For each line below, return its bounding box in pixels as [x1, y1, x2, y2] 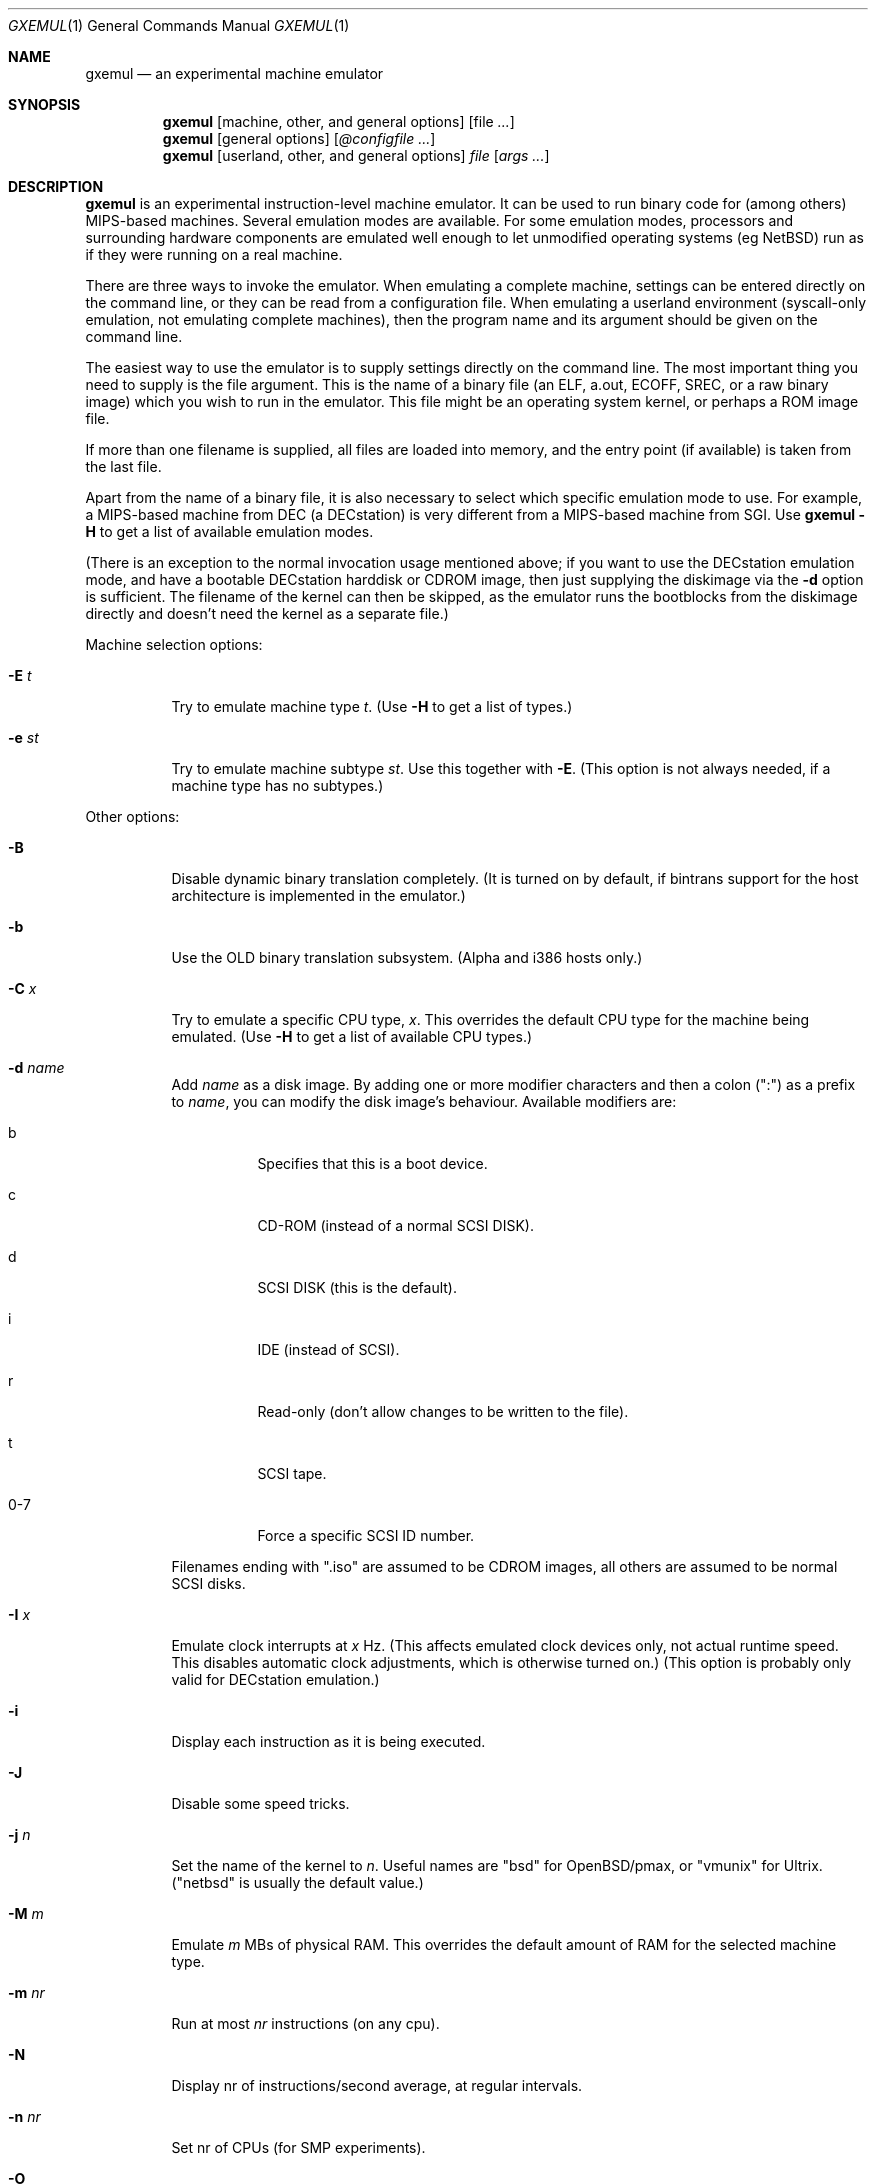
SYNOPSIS [8, 96, 81, 113]
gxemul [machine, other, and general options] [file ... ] [162, 113, 515, 130]
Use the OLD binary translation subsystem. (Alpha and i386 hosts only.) [171, 949, 643, 966]
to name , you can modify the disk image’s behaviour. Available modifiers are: [171, 1093, 677, 1110]
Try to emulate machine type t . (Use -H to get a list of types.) [171, 698, 573, 715]
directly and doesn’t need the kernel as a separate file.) [85, 605, 449, 622]
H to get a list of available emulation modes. [85, 523, 374, 540]
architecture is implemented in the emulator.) [171, 887, 466, 904]
